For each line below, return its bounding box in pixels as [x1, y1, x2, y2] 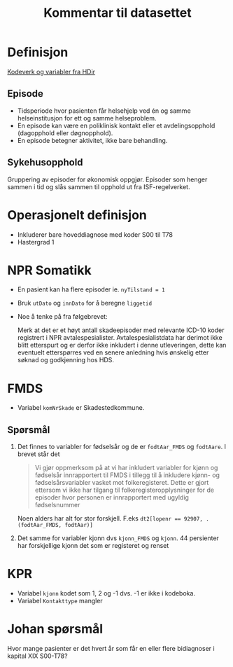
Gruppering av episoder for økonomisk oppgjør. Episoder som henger [7, 175, 208, 184]
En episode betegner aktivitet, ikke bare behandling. [17, 136, 168, 144]
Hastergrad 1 [17, 238, 55, 246]
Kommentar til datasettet [43, 5, 192, 21]
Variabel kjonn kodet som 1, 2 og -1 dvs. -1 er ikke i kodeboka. [17, 589, 196, 598]
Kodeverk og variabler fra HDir [7, 67, 96, 76]
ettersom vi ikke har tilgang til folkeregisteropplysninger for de [34, 486, 215, 495]
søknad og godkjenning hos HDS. [17, 356, 114, 364]
